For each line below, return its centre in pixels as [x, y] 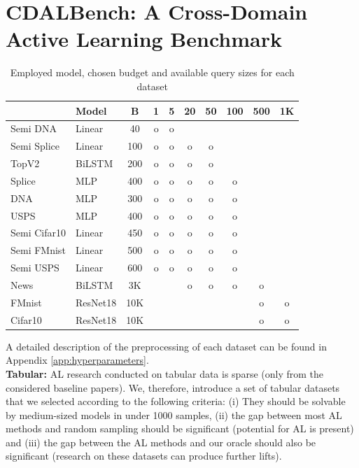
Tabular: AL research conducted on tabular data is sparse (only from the [164, 373]
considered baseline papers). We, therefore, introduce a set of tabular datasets [173, 387]
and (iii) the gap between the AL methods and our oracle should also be [161, 442]
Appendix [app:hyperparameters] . [77, 360]
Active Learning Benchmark [144, 39]
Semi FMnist [38, 250]
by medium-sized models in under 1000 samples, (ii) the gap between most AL [174, 414]
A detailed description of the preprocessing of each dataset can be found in [166, 346]
